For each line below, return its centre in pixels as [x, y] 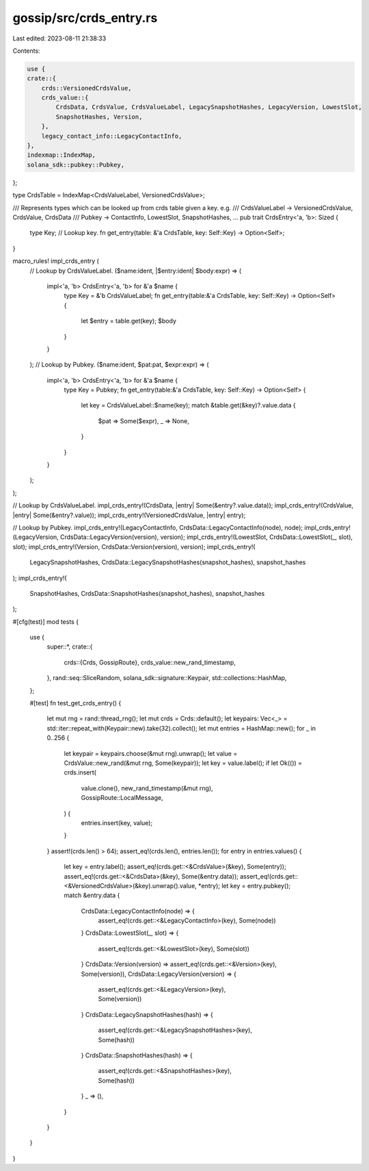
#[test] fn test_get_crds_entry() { [76, 703]
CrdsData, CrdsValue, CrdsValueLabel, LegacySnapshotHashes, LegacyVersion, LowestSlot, [209, 107]
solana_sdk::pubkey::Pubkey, [76, 165]
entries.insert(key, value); [117, 822]
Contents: [26, 51]
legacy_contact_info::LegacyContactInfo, [112, 136]
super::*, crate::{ [70, 646]
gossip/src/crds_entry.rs [85, 18]
